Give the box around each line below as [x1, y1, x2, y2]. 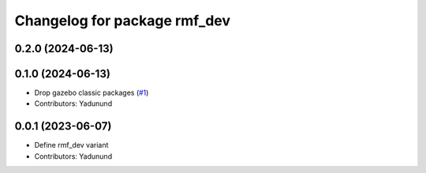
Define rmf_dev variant [34, 141, 109, 150]
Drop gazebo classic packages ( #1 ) [34, 88, 149, 98]
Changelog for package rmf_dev [14, 12, 231, 29]
